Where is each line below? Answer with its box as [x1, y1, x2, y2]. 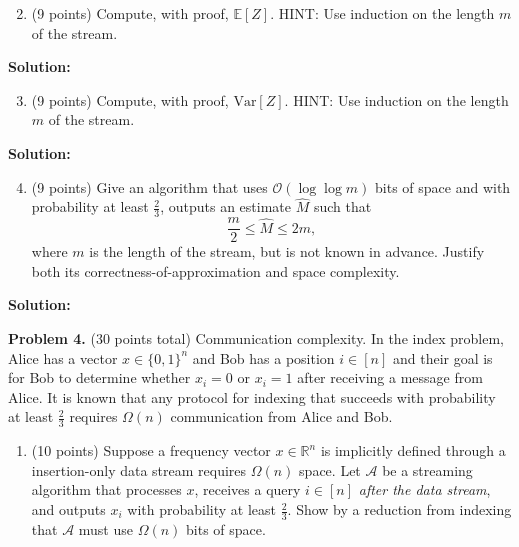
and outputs [31, 499, 106, 520]
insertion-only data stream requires [31, 459, 247, 480]
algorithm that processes [31, 479, 182, 500]
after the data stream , [358, 479, 491, 500]
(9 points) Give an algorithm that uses [31, 176, 268, 197]
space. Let [299, 459, 361, 480]
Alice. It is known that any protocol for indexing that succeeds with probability [8, 386, 496, 407]
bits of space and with [375, 176, 511, 197]
